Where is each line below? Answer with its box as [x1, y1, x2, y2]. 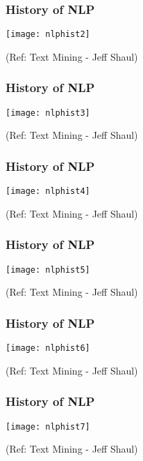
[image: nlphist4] [6, 186, 90, 197]
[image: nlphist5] [6, 264, 90, 275]
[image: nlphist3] [6, 107, 90, 118]
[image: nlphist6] [6, 343, 90, 354]
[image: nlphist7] [6, 421, 90, 432]
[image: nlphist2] [6, 29, 90, 40]
